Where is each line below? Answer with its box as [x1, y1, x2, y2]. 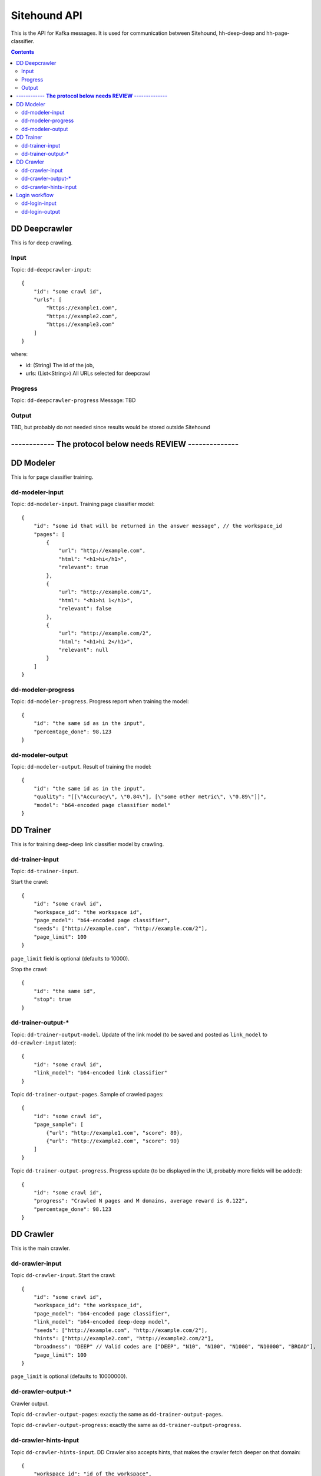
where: [11, 351, 28, 358]
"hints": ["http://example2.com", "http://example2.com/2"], [33, 1335, 214, 1341]
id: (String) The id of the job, [25, 361, 94, 368]
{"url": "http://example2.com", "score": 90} [46, 1138, 180, 1144]
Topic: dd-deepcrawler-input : [11, 266, 91, 273]
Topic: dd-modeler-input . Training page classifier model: [11, 501, 155, 508]
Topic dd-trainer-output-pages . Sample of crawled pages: [11, 1091, 164, 1098]
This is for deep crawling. [11, 239, 73, 246]
